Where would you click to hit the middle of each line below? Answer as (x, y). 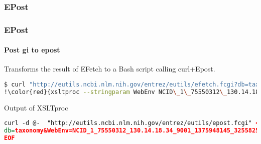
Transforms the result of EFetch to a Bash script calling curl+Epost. (110, 69)
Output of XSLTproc (36, 107)
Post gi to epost (32, 50)
